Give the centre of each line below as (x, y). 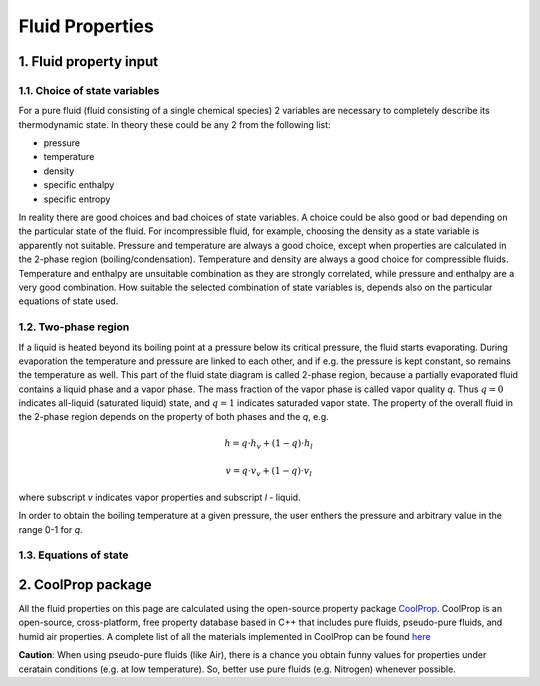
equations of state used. (68, 301)
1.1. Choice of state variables (89, 90)
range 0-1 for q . (51, 529)
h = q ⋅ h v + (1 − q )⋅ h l (269, 444)
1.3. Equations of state (73, 555)
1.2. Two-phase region (74, 327)
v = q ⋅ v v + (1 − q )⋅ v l (269, 472)
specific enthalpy (79, 185)
